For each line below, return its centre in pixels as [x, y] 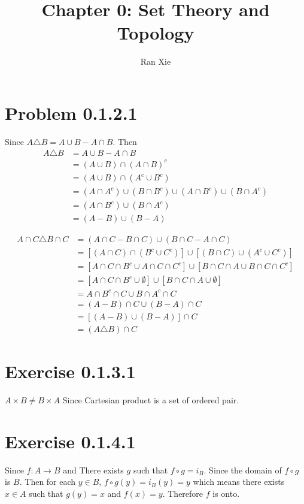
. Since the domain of [243, 470]
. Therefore [183, 493]
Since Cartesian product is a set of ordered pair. [151, 400]
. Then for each [48, 482]
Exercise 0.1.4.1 [70, 441]
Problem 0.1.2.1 [71, 112]
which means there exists [239, 482]
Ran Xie [156, 61]
